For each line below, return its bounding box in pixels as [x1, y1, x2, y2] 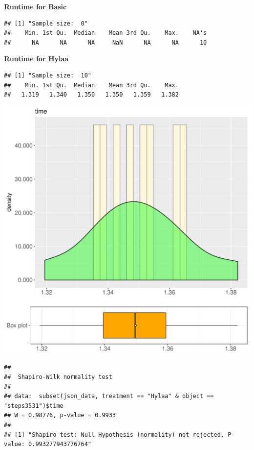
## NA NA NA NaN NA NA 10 [4, 39, 207, 46]
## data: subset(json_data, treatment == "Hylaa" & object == [4, 393, 214, 400]
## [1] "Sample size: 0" [4, 20, 88, 27]
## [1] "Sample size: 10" [4, 72, 91, 79]
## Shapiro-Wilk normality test [4, 373, 112, 380]
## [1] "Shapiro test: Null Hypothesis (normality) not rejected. [4, 431, 225, 438]
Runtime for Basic [4, 1, 67, 11]
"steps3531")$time [4, 402, 63, 409]
